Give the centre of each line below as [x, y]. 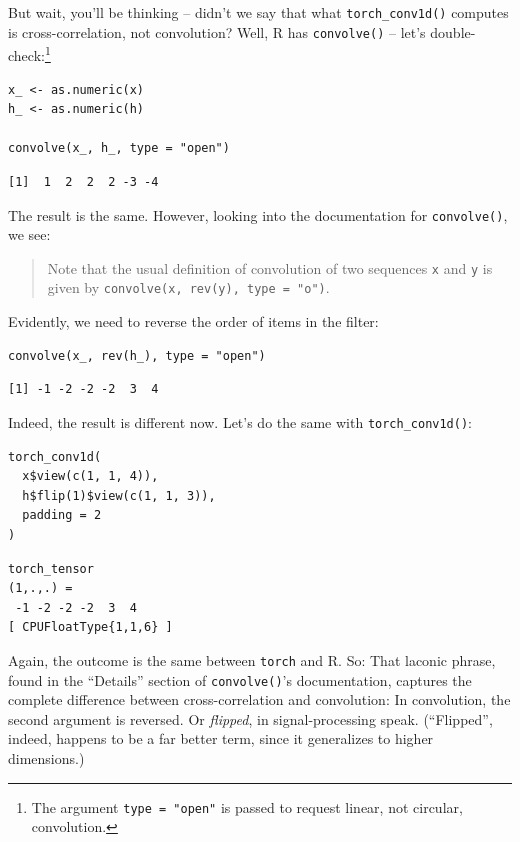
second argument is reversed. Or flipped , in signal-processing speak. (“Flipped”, [250, 718]
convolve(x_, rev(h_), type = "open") [137, 355]
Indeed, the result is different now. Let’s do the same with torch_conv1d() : [240, 421]
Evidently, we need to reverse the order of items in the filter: [193, 321]
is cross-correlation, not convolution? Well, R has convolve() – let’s [217, 31]
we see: [29, 234]
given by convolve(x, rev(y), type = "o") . [188, 287]
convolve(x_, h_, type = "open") [119, 148]
